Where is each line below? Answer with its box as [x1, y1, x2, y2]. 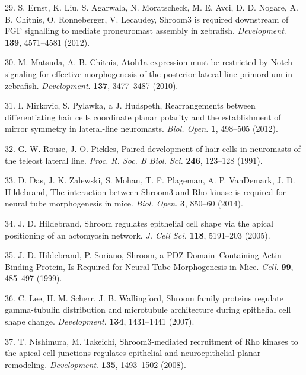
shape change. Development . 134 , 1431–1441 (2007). [5, 315, 195, 328]
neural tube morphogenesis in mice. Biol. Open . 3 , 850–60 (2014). [5, 197, 243, 209]
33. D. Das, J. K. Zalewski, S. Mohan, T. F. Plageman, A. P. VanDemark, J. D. [5, 174, 295, 186]
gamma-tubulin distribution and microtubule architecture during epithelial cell [5, 303, 291, 316]
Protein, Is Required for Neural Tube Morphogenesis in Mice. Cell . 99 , [36, 260, 294, 272]
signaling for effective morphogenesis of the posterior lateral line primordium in [5, 67, 293, 80]
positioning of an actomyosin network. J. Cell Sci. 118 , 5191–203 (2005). [5, 228, 270, 241]
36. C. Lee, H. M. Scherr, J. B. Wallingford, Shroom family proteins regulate [5, 291, 283, 304]
